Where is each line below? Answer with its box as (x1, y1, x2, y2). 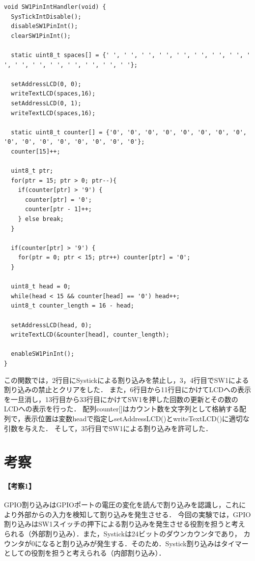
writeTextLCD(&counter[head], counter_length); (11, 331, 170, 339)
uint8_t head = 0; (11, 283, 71, 290)
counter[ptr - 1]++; (25, 206, 92, 213)
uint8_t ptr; (11, 167, 54, 175)
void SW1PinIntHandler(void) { (4, 3, 106, 10)
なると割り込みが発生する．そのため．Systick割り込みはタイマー (41, 538, 249, 548)
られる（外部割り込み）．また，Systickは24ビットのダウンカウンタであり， (4, 529, 241, 539)
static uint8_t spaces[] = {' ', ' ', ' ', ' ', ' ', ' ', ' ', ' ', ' (11, 51, 251, 59)
